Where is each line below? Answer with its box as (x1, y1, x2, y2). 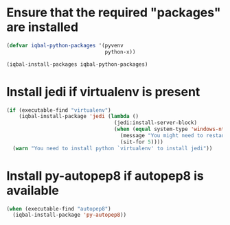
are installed (6, 19, 79, 35)
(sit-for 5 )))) (119, 139, 164, 145)
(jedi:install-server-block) (113, 119, 197, 126)
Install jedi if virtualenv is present (6, 84, 200, 99)
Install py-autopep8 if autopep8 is (6, 168, 204, 183)
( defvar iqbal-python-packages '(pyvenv (6, 42, 124, 49)
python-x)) (104, 48, 136, 56)
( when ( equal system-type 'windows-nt (113, 126, 225, 133)
